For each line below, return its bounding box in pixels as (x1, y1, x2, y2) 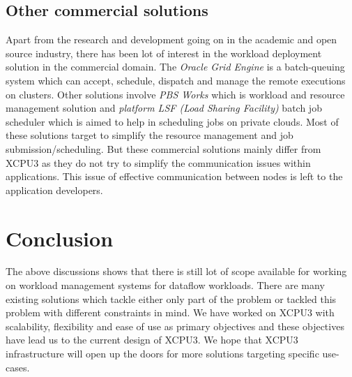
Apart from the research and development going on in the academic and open (6, 32, 337, 47)
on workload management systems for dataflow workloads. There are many (6, 278, 325, 293)
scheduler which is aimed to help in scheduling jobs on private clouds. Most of (6, 114, 339, 128)
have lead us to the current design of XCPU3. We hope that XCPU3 (6, 332, 298, 347)
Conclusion (6, 223, 114, 252)
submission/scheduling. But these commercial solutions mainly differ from (6, 141, 321, 156)
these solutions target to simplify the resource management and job (6, 128, 293, 142)
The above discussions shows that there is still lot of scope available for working (6, 264, 347, 279)
